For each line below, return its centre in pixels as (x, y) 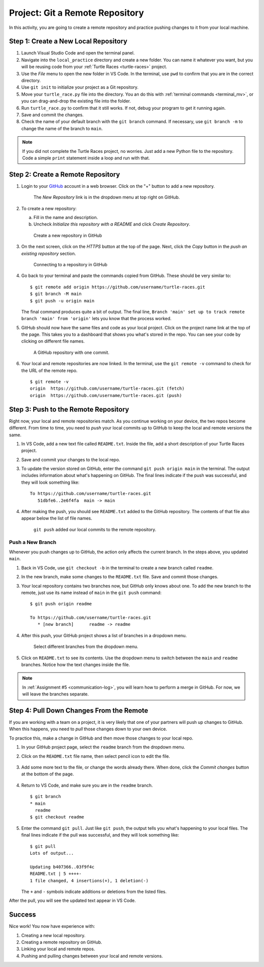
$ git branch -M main (56, 294)
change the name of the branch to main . (62, 128)
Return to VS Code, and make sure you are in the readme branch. (87, 785)
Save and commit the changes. (53, 115)
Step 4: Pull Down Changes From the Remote (79, 710)
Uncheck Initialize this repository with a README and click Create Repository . (112, 224)
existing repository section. (49, 253)
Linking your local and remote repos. (58, 949)
